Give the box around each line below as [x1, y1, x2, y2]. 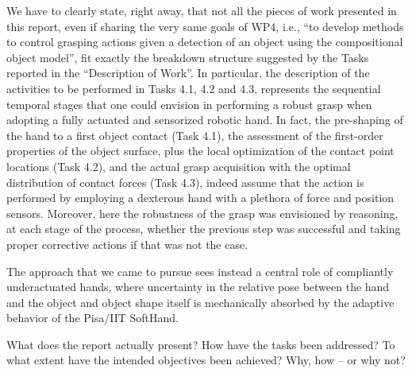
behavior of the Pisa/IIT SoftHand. [6, 309, 179, 326]
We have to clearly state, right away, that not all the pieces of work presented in [6, 2, 397, 18]
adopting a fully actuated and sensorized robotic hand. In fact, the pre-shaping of [6, 111, 403, 128]
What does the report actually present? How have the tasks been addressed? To [6, 336, 395, 352]
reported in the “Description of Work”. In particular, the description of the [6, 64, 370, 81]
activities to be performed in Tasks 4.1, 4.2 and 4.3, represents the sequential [6, 80, 381, 96]
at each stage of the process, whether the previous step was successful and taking [6, 220, 401, 237]
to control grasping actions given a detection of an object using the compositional [6, 33, 403, 50]
